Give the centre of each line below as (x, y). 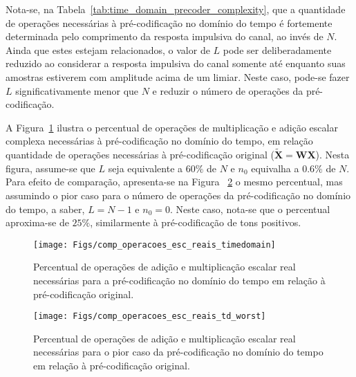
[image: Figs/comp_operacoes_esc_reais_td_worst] (150, 316)
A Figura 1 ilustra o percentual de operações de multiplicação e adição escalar (172, 127)
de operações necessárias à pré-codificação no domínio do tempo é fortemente (169, 22)
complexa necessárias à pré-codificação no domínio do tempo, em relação (159, 141)
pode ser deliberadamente (277, 49)
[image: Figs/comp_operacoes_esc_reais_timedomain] (154, 245)
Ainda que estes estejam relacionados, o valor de (108, 49)
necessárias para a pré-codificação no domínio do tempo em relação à (179, 280)
